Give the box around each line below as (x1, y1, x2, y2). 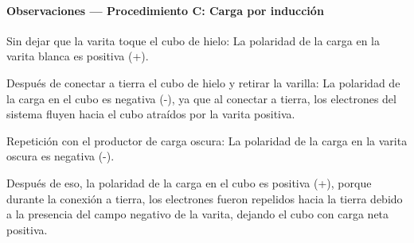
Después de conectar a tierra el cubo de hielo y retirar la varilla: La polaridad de (6, 74, 400, 91)
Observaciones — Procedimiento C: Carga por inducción (6, 2, 324, 18)
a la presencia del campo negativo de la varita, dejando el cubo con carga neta (6, 206, 389, 222)
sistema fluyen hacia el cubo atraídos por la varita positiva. (6, 106, 295, 122)
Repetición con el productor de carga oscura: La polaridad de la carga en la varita (6, 132, 408, 148)
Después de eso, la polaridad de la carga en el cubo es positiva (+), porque (6, 174, 372, 191)
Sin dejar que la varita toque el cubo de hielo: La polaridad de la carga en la (6, 32, 380, 48)
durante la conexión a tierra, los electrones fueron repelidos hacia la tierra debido (6, 190, 403, 206)
